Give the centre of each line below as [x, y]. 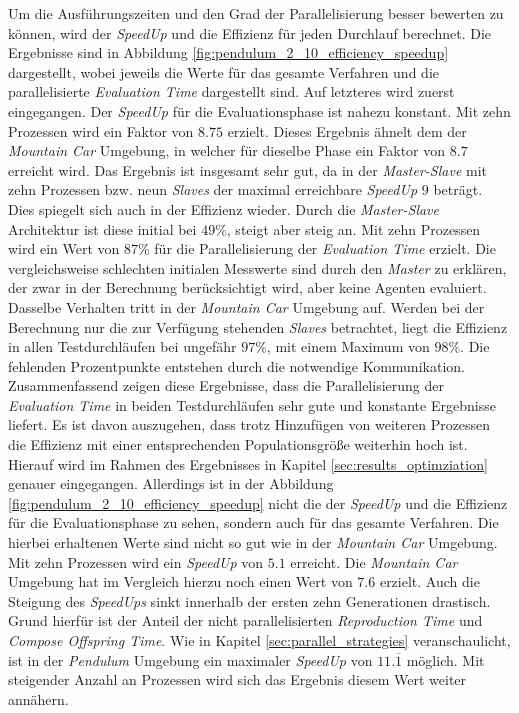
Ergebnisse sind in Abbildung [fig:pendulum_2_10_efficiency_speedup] [228, 52]
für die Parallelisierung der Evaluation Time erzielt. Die [325, 248]
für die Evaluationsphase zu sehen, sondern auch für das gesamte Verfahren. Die [253, 522]
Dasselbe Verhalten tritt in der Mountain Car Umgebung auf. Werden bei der [246, 306]
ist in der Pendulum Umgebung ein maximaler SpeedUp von [190, 659]
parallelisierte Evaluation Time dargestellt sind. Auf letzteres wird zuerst [231, 91]
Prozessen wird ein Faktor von [101, 130]
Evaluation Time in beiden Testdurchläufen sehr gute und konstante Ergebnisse [252, 404]
